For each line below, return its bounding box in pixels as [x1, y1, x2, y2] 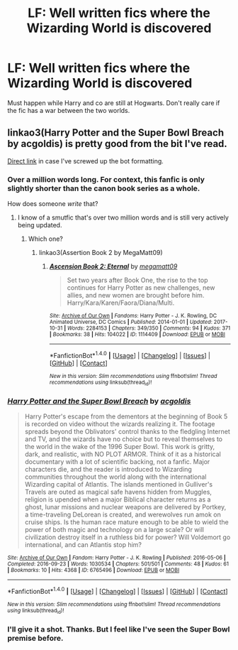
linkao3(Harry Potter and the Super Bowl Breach [7, 126, 225, 139]
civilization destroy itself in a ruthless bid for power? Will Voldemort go [24, 533, 231, 541]
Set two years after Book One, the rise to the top [67, 276, 208, 285]
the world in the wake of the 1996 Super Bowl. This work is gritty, [24, 443, 215, 451]
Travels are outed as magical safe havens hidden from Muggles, [24, 488, 212, 497]
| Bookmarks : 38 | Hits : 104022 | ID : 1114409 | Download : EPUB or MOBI [49, 331, 225, 338]
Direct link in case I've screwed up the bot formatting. [7, 156, 164, 165]
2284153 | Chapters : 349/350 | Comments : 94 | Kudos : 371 [86, 325, 231, 332]
